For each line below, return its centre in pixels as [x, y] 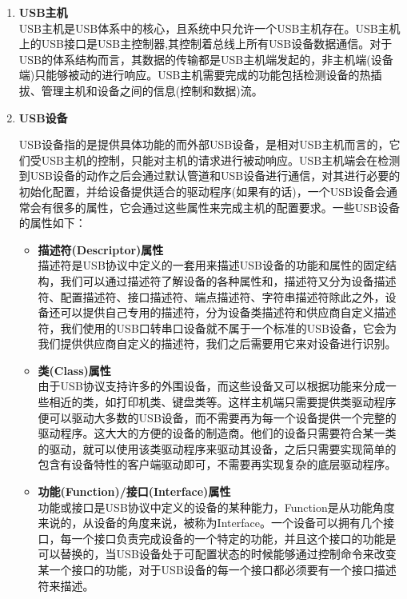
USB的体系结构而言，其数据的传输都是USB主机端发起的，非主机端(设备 [206, 59]
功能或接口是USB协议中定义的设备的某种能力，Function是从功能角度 [216, 507]
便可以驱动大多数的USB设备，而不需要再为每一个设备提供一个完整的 [217, 417]
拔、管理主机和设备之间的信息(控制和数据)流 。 [141, 90]
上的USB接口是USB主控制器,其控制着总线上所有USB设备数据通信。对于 [205, 44]
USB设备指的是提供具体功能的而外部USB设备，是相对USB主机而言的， [204, 144]
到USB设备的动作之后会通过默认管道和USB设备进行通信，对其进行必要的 [209, 176]
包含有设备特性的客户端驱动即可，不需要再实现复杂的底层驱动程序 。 [217, 464]
